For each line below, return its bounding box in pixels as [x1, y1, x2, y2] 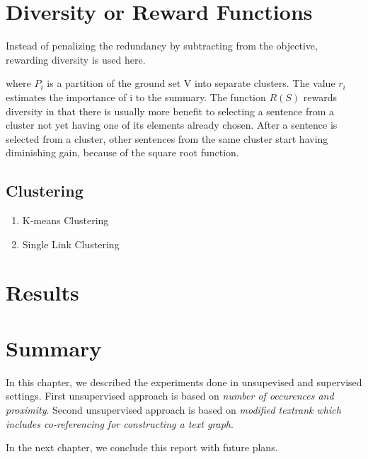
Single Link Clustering [22, 236, 120, 251]
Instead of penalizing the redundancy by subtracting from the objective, [6, 38, 318, 53]
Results [6, 278, 79, 307]
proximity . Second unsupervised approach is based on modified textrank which [6, 402, 341, 417]
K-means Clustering [22, 213, 109, 228]
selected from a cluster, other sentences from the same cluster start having [6, 131, 328, 146]
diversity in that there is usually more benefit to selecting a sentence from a [6, 103, 335, 118]
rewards [303, 89, 338, 104]
